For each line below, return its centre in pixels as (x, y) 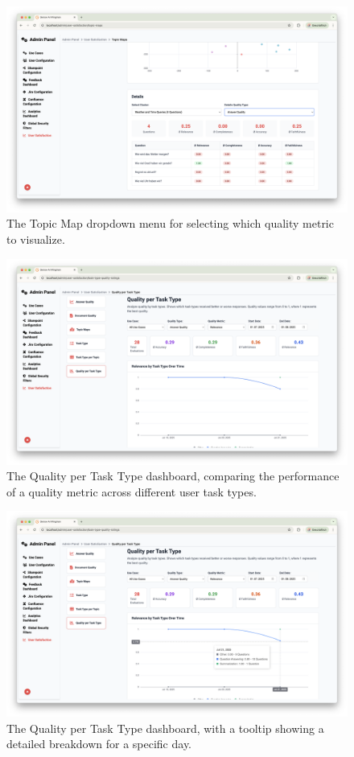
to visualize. (36, 239)
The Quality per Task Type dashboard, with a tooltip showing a (165, 728)
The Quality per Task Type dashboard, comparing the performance (173, 476)
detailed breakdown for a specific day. (99, 744)
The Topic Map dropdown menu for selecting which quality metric (170, 223)
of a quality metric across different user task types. (132, 491)
